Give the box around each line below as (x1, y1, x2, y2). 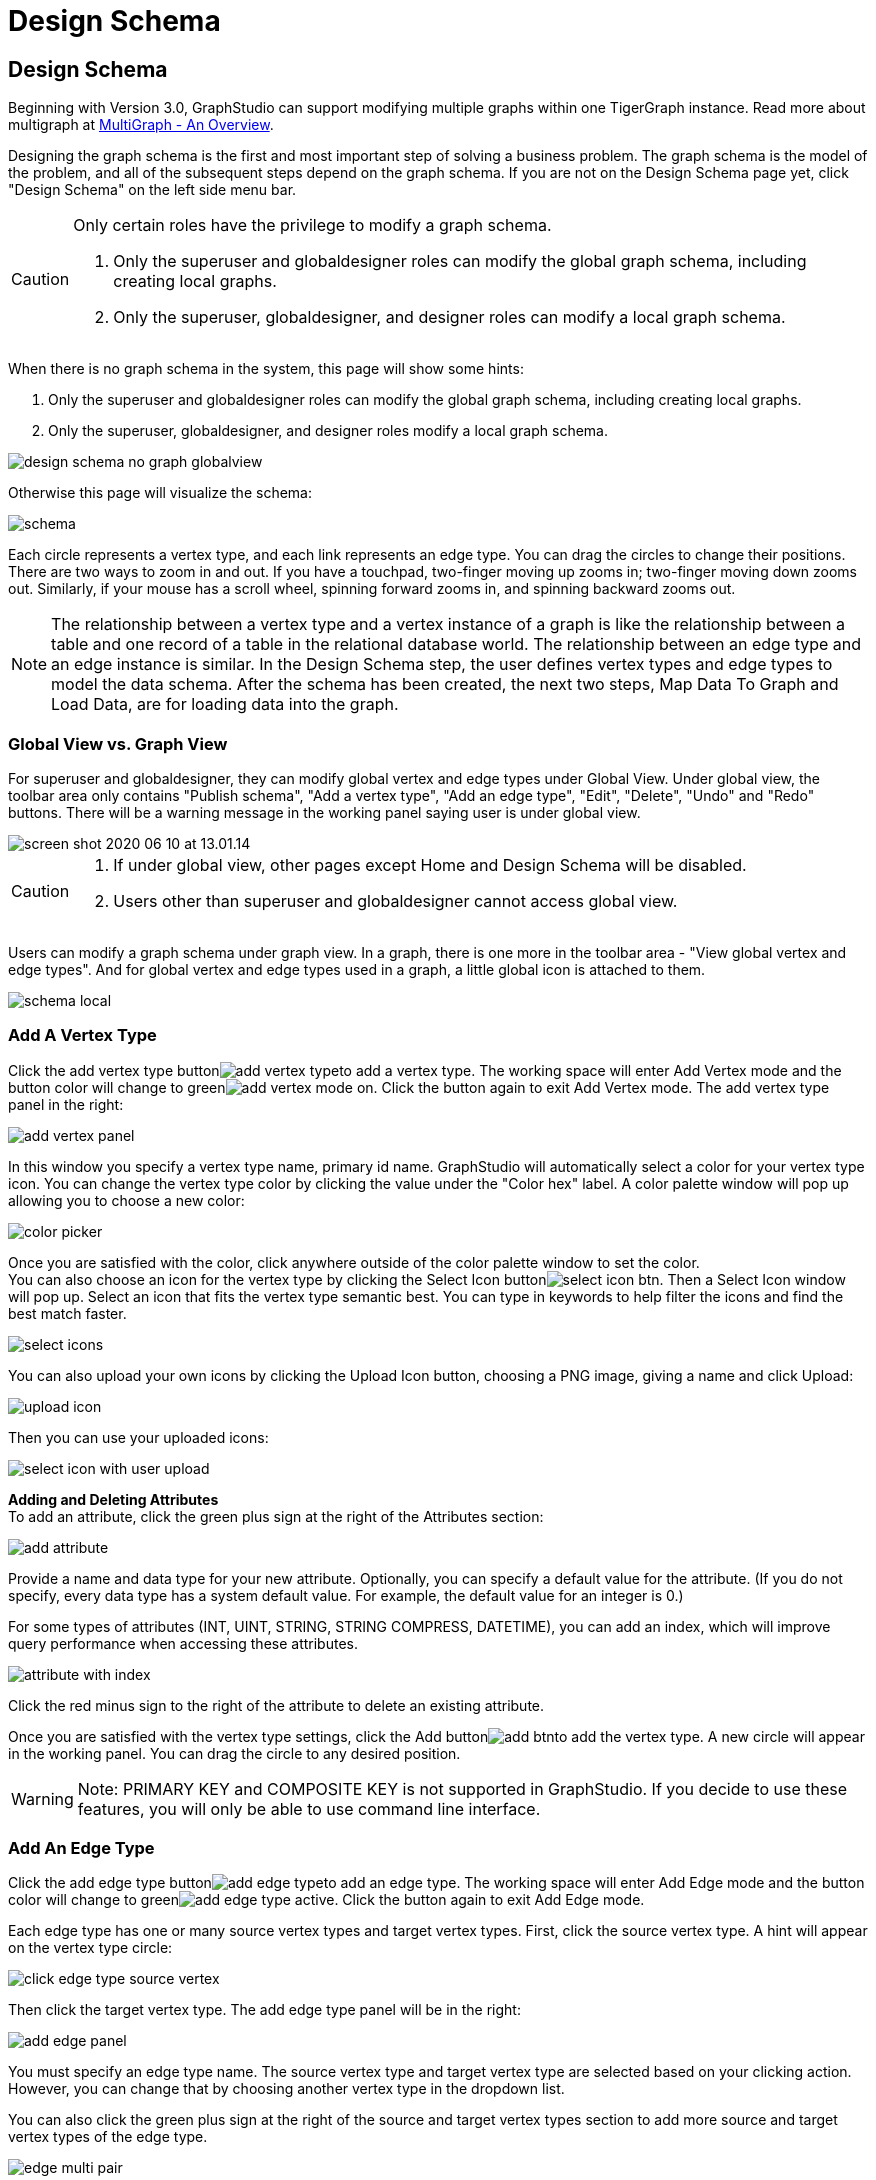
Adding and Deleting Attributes (8, 1490, 219, 1508)
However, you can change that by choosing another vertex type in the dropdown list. (8, 2080, 565, 2098)
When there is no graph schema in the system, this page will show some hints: (8, 360, 524, 378)
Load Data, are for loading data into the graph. (51, 694, 399, 715)
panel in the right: (8, 1095, 124, 1113)
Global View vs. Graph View (8, 733, 228, 754)
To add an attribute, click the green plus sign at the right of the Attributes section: (8, 1507, 544, 1525)
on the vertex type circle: (8, 1939, 173, 1957)
